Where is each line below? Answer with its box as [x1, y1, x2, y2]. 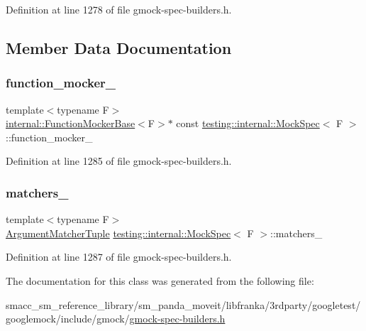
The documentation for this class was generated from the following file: [6, 273, 314, 288]
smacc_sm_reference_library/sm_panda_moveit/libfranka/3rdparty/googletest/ [6, 297, 361, 312]
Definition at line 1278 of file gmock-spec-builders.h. [6, 2, 232, 16]
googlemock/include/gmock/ [6, 311, 130, 326]
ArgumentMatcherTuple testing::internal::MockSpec [6, 225, 231, 240]
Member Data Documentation [6, 36, 232, 58]
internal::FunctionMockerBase [6, 116, 135, 131]
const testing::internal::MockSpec [176, 116, 320, 131]
